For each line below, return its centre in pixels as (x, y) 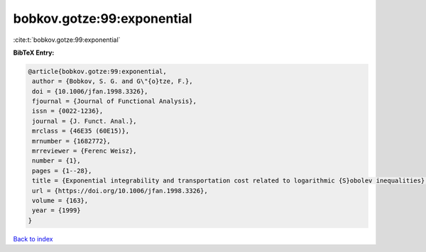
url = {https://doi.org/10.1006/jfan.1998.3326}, (120, 191)
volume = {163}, (60, 201)
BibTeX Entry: (34, 53)
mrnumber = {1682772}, (72, 141)
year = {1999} (56, 210)
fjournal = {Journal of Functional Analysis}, (114, 102)
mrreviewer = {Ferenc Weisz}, (85, 151)
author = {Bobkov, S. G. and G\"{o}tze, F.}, (113, 81)
